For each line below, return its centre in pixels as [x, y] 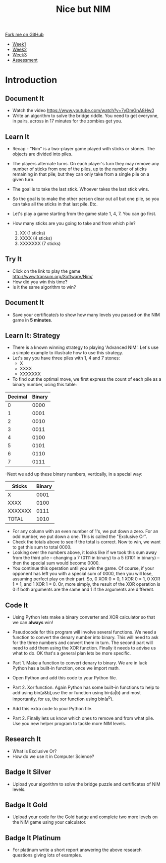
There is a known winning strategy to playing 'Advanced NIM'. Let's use [85, 347]
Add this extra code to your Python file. [52, 708]
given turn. [23, 179]
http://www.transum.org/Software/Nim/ [52, 276]
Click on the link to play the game [46, 271]
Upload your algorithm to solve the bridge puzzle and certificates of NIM [86, 784]
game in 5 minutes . [32, 320]
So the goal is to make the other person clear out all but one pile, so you [86, 199]
